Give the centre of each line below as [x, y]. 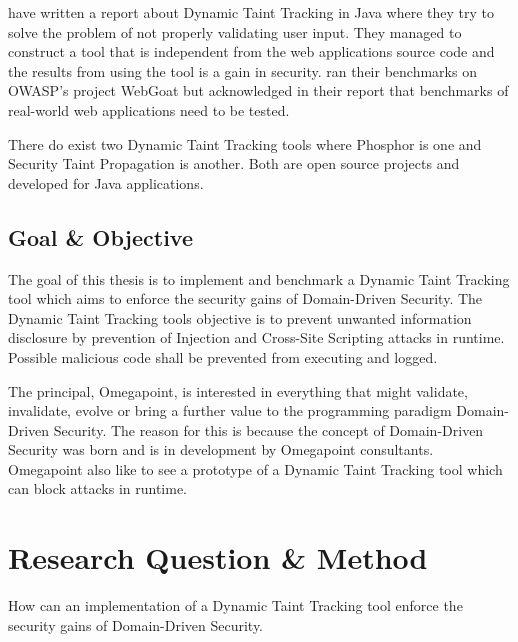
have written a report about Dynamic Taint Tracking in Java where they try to [251, 12]
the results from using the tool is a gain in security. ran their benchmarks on [242, 70]
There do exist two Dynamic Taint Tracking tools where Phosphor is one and [245, 143]
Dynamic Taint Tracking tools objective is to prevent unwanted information [240, 317]
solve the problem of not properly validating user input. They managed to [235, 31]
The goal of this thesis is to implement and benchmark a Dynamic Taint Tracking [259, 278]
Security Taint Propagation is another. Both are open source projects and [234, 163]
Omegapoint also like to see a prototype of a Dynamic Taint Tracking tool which [255, 468]
